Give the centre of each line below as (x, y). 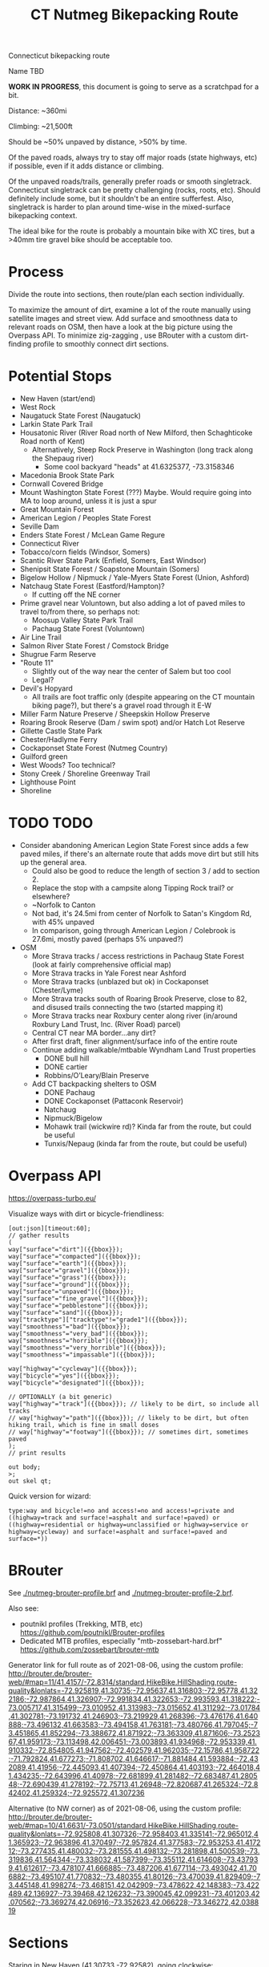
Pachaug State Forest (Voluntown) (88, 629)
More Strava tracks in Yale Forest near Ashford (109, 973)
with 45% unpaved (63, 922)
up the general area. (53, 862)
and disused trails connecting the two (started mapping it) (128, 1007)
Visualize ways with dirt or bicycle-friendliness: (86, 1214)
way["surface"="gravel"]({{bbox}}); (69, 1270)
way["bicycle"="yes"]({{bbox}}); (64, 1376)
